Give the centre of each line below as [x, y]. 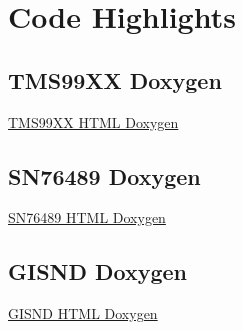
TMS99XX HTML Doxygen [93, 121]
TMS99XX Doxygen [115, 79]
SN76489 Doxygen [104, 175]
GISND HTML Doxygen [83, 313]
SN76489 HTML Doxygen [87, 217]
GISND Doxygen [98, 271]
